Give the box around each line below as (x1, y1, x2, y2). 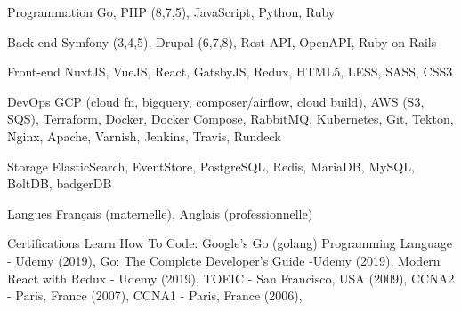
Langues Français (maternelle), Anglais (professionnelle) (7, 203, 313, 222)
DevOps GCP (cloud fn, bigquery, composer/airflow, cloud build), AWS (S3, (7, 92, 425, 110)
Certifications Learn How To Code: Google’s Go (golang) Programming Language (7, 234, 453, 252)
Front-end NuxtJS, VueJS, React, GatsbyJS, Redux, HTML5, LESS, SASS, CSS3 (7, 62, 453, 81)
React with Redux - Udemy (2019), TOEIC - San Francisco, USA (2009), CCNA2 (7, 268, 455, 287)
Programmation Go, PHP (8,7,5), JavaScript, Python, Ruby (7, 3, 336, 20)
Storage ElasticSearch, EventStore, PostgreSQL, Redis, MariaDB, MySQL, (7, 156, 415, 175)
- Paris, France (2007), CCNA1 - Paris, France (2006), (7, 286, 303, 305)
